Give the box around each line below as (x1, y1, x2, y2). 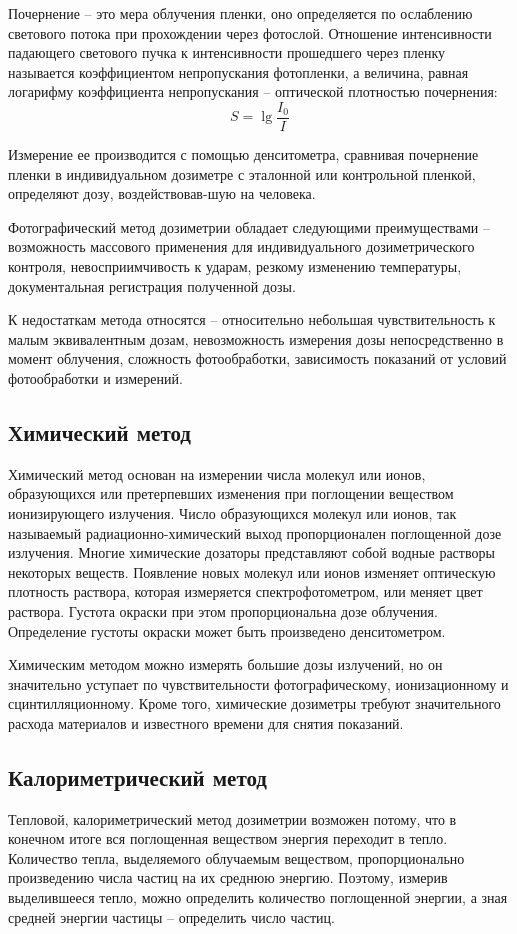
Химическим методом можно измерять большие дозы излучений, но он (8, 654, 443, 675)
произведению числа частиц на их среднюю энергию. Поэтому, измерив (8, 867, 448, 888)
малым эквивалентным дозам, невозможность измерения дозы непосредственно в (8, 328, 504, 349)
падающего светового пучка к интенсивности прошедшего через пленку (8, 42, 446, 63)
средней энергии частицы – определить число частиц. (8, 906, 335, 927)
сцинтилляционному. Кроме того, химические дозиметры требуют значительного (8, 693, 501, 714)
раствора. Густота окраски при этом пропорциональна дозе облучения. (8, 600, 438, 621)
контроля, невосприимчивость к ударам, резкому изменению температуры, (8, 256, 462, 276)
